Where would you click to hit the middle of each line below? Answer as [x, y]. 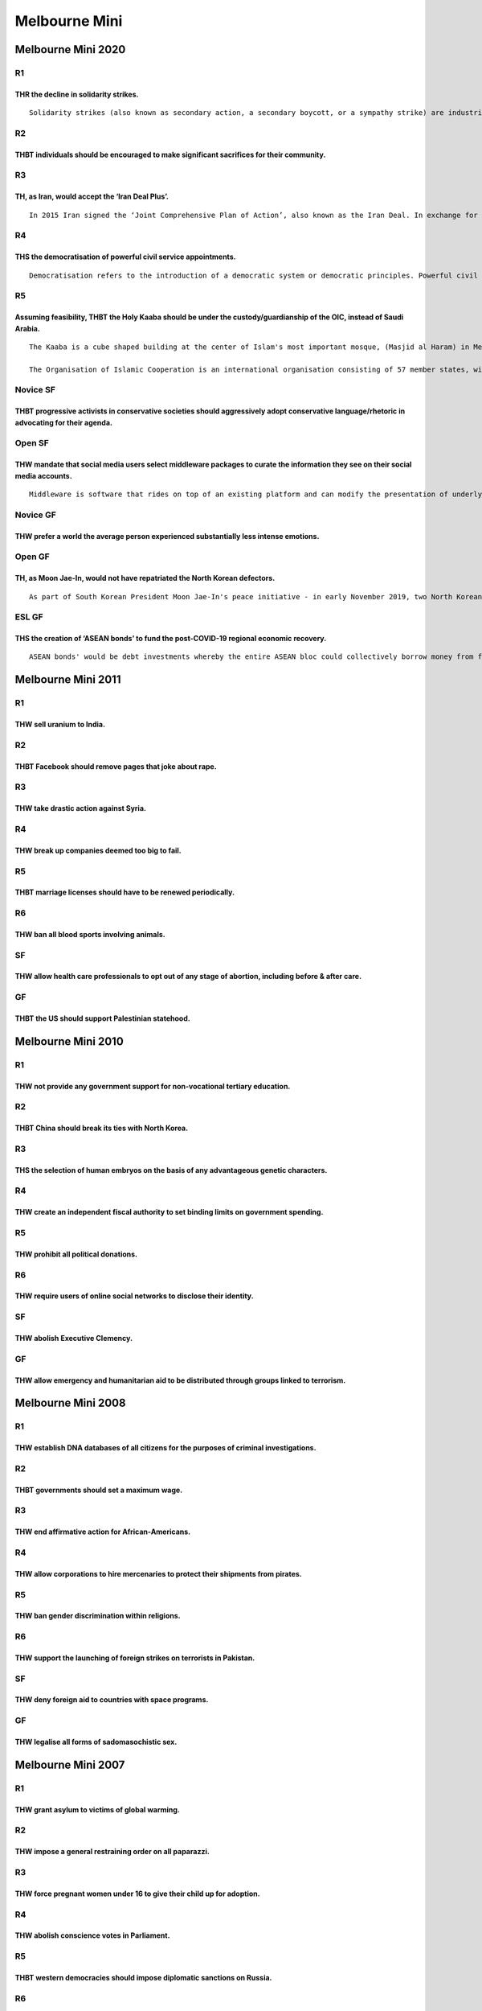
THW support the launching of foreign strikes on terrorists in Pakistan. [135, 1658]
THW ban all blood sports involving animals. [90, 934]
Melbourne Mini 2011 [68, 680]
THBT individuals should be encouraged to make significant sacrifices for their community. [170, 154]
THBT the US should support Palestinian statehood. [102, 1018]
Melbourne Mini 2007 [70, 1764]
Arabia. [27, 328]
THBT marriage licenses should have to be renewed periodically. [125, 892]
